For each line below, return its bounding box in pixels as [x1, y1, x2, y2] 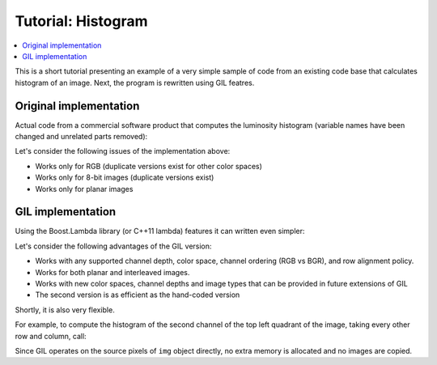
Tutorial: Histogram [15, 12, 149, 30]
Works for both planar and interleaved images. [35, 267, 190, 277]
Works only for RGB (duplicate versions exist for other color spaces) [35, 161, 263, 171]
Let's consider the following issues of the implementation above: [15, 146, 231, 156]
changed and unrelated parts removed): [15, 132, 148, 142]
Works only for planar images [35, 184, 134, 193]
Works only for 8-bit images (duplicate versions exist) [35, 172, 214, 182]
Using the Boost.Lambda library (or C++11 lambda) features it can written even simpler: [15, 227, 305, 236]
